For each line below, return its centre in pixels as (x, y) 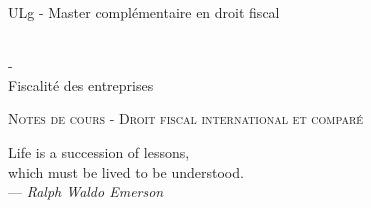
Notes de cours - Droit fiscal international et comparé (186, 118)
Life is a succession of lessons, (99, 151)
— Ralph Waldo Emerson (86, 191)
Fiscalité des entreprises (81, 84)
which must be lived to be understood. (126, 171)
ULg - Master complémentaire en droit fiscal (144, 12)
